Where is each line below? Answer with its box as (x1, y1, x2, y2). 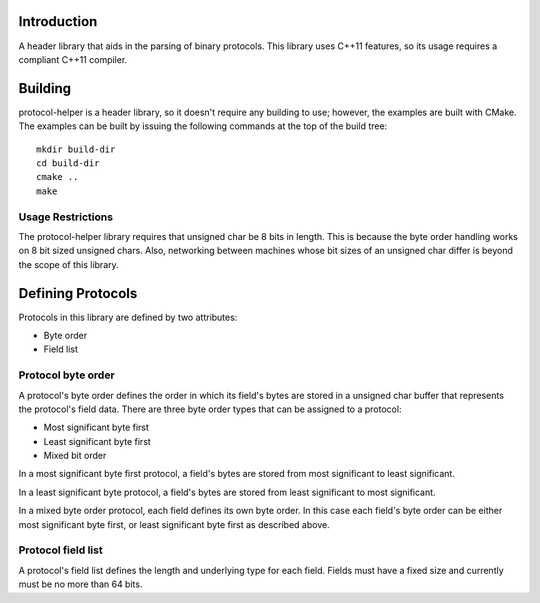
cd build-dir (36, 157, 100, 169)
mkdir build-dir (36, 143, 116, 155)
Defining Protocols (18, 285, 138, 302)
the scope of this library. (18, 258, 119, 270)
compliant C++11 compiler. (18, 53, 128, 65)
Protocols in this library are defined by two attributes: (18, 311, 238, 323)
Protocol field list (18, 543, 104, 557)
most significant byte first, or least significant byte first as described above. (18, 518, 330, 530)
